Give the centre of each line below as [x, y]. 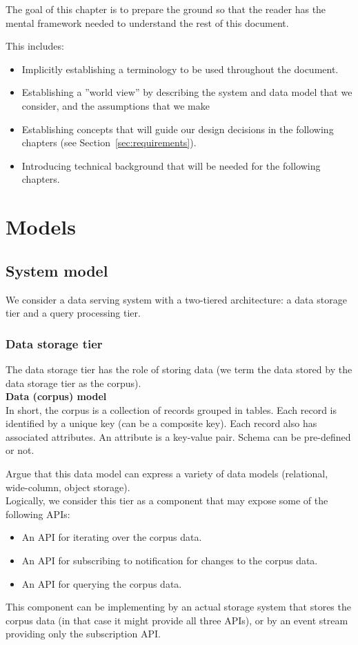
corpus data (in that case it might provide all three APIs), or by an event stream [177, 620]
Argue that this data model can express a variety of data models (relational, [167, 474]
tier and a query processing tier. [73, 313]
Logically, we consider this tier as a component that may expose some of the [167, 500]
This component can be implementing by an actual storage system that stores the [178, 607]
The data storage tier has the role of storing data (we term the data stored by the [179, 369]
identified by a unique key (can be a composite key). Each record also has [161, 423]
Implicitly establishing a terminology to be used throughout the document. [180, 69]
